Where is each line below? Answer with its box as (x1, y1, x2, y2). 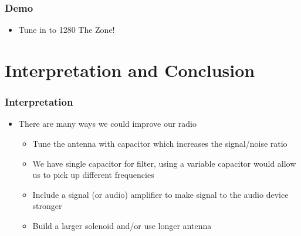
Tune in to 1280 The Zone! (18, 23, 115, 36)
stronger (32, 200, 62, 212)
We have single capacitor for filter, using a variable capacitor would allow (32, 157, 296, 169)
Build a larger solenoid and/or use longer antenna (32, 219, 212, 231)
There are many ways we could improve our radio (18, 117, 197, 130)
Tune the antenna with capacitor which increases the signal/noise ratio (32, 137, 288, 149)
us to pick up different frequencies (32, 168, 154, 181)
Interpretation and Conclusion (5, 58, 255, 82)
